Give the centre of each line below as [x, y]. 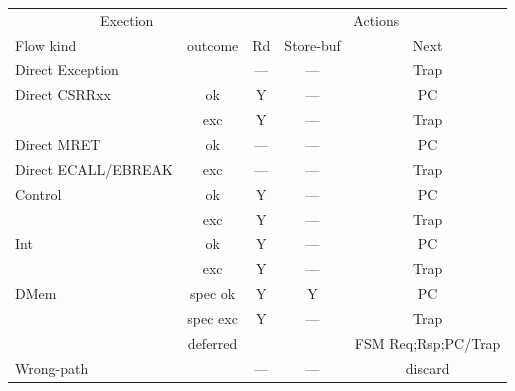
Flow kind [46, 44]
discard [427, 367]
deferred [212, 342]
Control [38, 193]
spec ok [213, 293]
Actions [376, 19]
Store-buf [312, 44]
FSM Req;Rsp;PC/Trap [427, 342]
